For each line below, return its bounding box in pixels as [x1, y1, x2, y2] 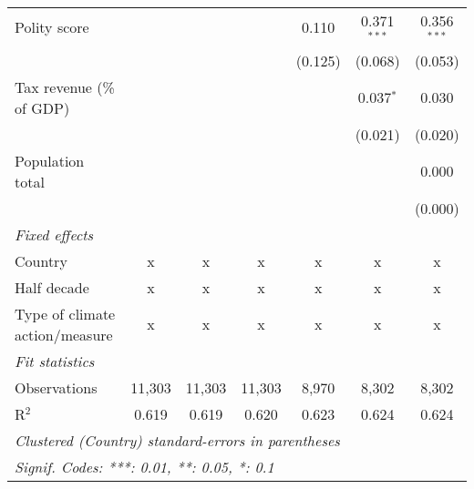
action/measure [15, 323, 113, 345]
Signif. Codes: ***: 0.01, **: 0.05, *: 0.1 [15, 455, 274, 477]
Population [15, 149, 85, 171]
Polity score [15, 16, 89, 38]
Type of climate [15, 302, 116, 324]
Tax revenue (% [15, 76, 115, 97]
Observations [15, 376, 98, 398]
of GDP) [15, 97, 70, 118]
